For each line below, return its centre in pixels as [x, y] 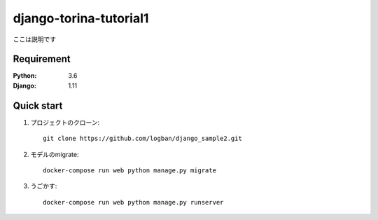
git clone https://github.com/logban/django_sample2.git [143, 139]
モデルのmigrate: [55, 154]
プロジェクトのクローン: [65, 122]
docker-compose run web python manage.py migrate [130, 170]
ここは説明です [34, 39]
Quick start [38, 105]
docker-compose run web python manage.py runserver [133, 202]
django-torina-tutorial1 [81, 18]
